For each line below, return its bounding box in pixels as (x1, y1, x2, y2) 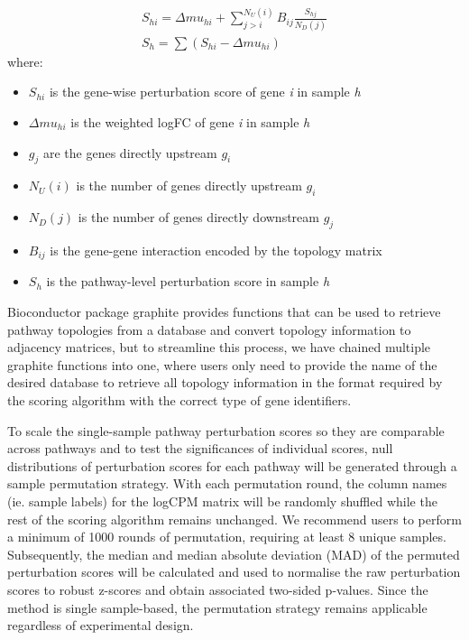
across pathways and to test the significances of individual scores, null (7, 439, 393, 458)
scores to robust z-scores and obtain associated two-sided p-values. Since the (7, 580, 428, 598)
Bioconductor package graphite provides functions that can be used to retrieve (7, 302, 441, 321)
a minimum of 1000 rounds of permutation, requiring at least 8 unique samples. (7, 527, 446, 546)
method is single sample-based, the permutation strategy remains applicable (7, 598, 428, 617)
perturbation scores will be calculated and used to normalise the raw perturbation (7, 562, 461, 581)
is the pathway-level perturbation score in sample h (46, 272, 330, 291)
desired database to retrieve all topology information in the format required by (7, 373, 443, 392)
